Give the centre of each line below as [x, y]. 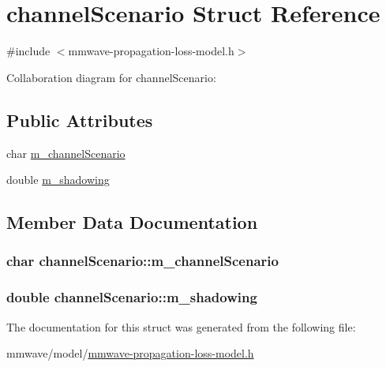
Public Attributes [80, 120]
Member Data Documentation [132, 222]
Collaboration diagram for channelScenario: [111, 77]
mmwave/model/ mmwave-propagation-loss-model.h [130, 353]
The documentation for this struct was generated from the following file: [181, 326]
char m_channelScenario [66, 153]
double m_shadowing [58, 180]
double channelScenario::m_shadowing [132, 297]
